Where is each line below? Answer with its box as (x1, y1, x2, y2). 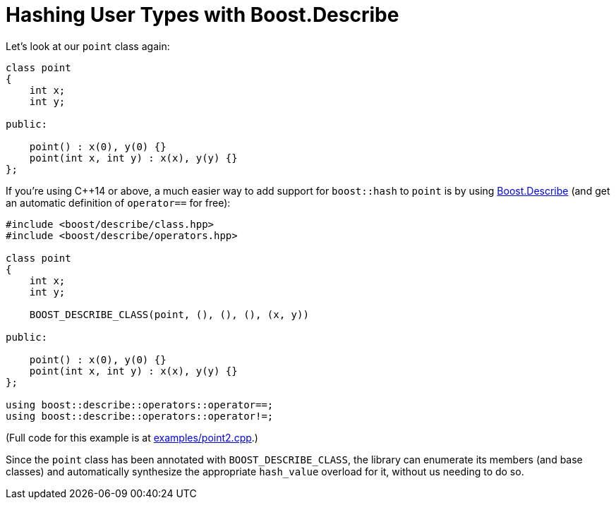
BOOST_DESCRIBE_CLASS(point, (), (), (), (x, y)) (29, 308, 309, 320)
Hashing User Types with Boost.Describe (6, 3, 399, 27)
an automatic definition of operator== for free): (6, 196, 231, 209)
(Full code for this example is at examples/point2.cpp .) (6, 431, 258, 444)
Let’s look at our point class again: (6, 39, 170, 52)
